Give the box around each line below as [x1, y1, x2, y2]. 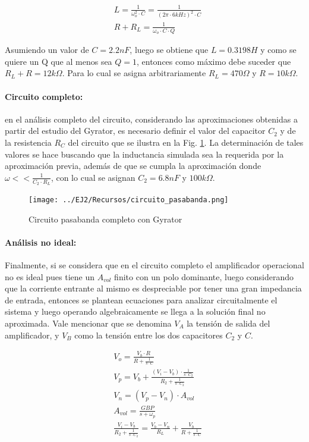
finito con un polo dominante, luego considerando [114, 270, 294, 283]
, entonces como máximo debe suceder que [137, 55, 291, 67]
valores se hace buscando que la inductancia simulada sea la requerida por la [5, 148, 284, 160]
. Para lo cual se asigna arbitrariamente [62, 67, 206, 79]
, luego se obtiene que [130, 43, 209, 56]
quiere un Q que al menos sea [5, 55, 112, 67]
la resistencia [5, 136, 52, 148]
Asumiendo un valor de [5, 43, 89, 56]
